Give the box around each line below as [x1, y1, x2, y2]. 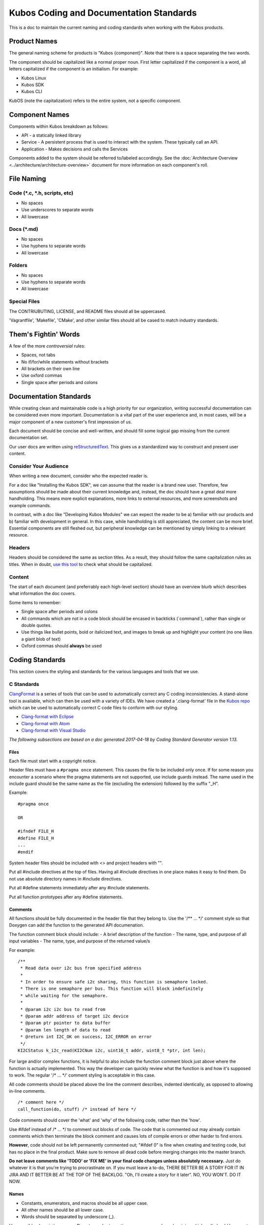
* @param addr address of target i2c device [20, 1013, 129, 1019]
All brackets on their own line [21, 366, 80, 372]
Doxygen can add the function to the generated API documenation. [9, 922, 144, 928]
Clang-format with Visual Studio [21, 728, 86, 734]
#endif [18, 849, 34, 855]
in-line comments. [9, 1088, 46, 1094]
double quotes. [21, 622, 52, 628]
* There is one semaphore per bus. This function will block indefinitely [20, 986, 203, 992]
